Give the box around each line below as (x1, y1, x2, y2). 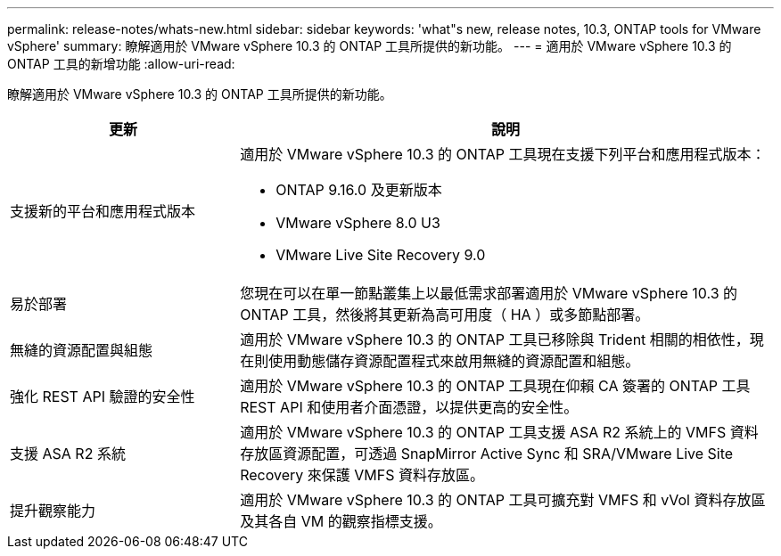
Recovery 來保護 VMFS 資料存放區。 (240, 466, 484, 484)
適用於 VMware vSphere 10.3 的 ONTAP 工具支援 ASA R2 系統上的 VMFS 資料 (240, 423, 759, 441)
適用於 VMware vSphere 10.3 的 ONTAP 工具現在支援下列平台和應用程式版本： (240, 145, 766, 163)
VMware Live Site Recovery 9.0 (275, 246, 486, 264)
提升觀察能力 (10, 502, 96, 519)
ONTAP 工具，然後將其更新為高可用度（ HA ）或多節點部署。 (240, 306, 650, 323)
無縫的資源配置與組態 (10, 341, 153, 359)
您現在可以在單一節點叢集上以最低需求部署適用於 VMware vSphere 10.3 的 (240, 284, 738, 302)
